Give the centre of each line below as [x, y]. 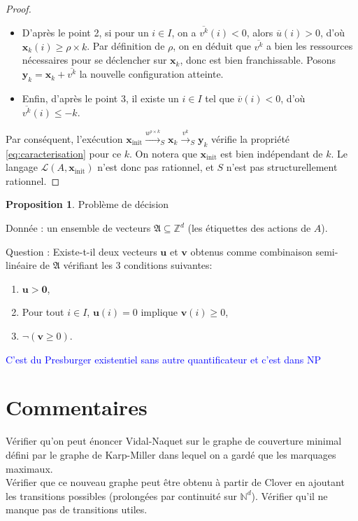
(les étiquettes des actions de [249, 228]
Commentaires [77, 407]
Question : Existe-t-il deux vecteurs [81, 251]
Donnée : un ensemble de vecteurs [78, 228]
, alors [260, 32]
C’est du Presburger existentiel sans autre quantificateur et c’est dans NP [164, 359]
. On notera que [163, 153]
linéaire [21, 265]
